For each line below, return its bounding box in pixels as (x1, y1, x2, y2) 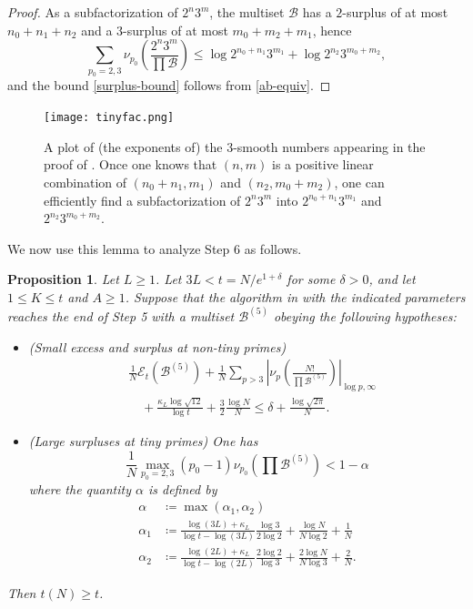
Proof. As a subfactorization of (7, 3, 178, 21)
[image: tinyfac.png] (44, 111, 175, 125)
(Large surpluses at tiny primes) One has (28, 431, 258, 451)
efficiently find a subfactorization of (44, 190, 241, 209)
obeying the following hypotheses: (273, 306, 457, 325)
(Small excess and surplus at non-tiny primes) (28, 337, 287, 356)
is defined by (147, 479, 217, 498)
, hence (312, 20, 352, 39)
